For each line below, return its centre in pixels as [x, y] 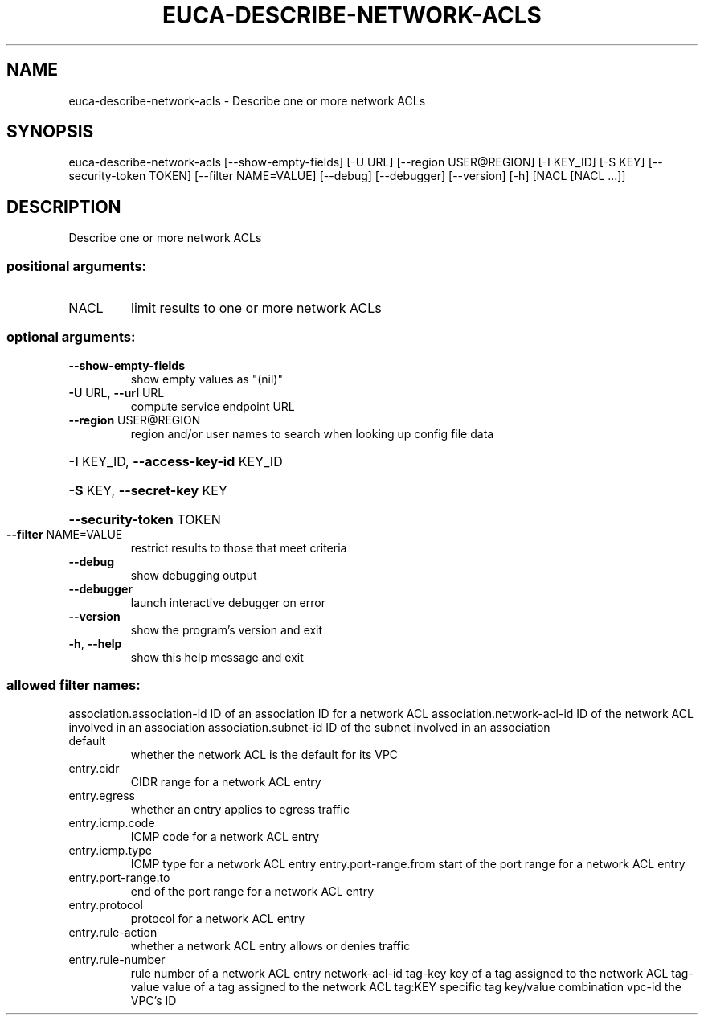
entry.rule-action [113, 932]
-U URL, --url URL [117, 392]
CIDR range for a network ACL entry [226, 781]
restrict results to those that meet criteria [239, 547]
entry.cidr [94, 768]
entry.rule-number [117, 959]
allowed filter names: [74, 685]
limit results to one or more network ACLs [256, 308]
